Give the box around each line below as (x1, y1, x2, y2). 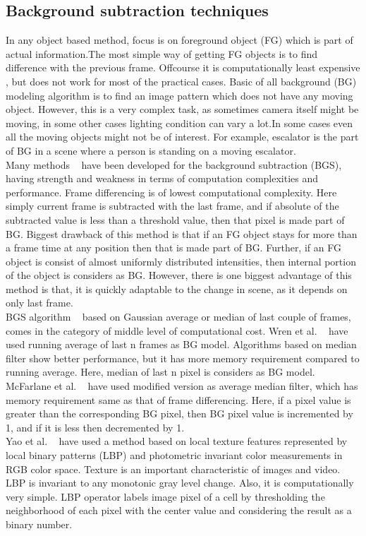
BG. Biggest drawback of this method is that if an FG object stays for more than (6, 226, 358, 241)
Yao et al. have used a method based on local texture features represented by (6, 434, 348, 448)
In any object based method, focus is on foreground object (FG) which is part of (6, 32, 353, 47)
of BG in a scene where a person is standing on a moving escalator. (6, 143, 296, 157)
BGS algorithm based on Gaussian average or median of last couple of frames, (6, 309, 351, 324)
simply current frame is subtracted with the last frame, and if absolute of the (6, 198, 339, 213)
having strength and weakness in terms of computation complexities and (6, 171, 319, 186)
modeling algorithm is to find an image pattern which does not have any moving (6, 88, 353, 102)
